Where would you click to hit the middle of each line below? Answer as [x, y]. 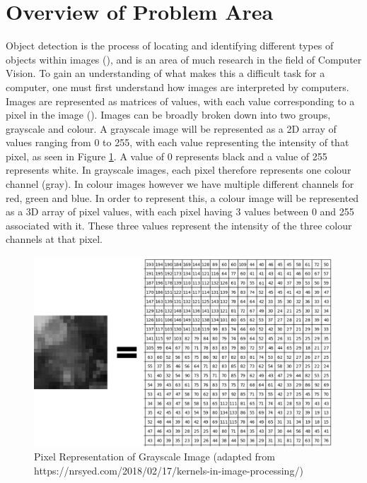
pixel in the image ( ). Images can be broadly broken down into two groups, [168, 115]
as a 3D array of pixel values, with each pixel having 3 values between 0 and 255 [180, 211]
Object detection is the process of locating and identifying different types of [170, 46]
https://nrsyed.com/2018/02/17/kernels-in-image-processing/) [169, 470]
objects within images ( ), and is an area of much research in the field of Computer [184, 59]
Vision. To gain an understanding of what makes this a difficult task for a [165, 73]
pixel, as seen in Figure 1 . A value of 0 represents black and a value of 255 [167, 156]
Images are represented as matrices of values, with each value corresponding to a [180, 101]
